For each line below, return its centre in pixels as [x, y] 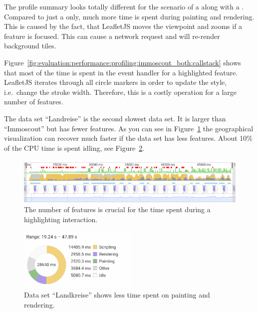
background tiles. [30, 46]
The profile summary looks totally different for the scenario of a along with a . [124, 6]
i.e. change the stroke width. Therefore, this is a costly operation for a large [121, 92]
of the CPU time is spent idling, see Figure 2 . [74, 148]
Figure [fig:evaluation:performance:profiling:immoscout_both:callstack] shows [123, 62]
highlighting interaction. [61, 219]
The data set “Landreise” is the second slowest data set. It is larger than [115, 118]
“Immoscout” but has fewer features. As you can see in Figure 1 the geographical [129, 128]
